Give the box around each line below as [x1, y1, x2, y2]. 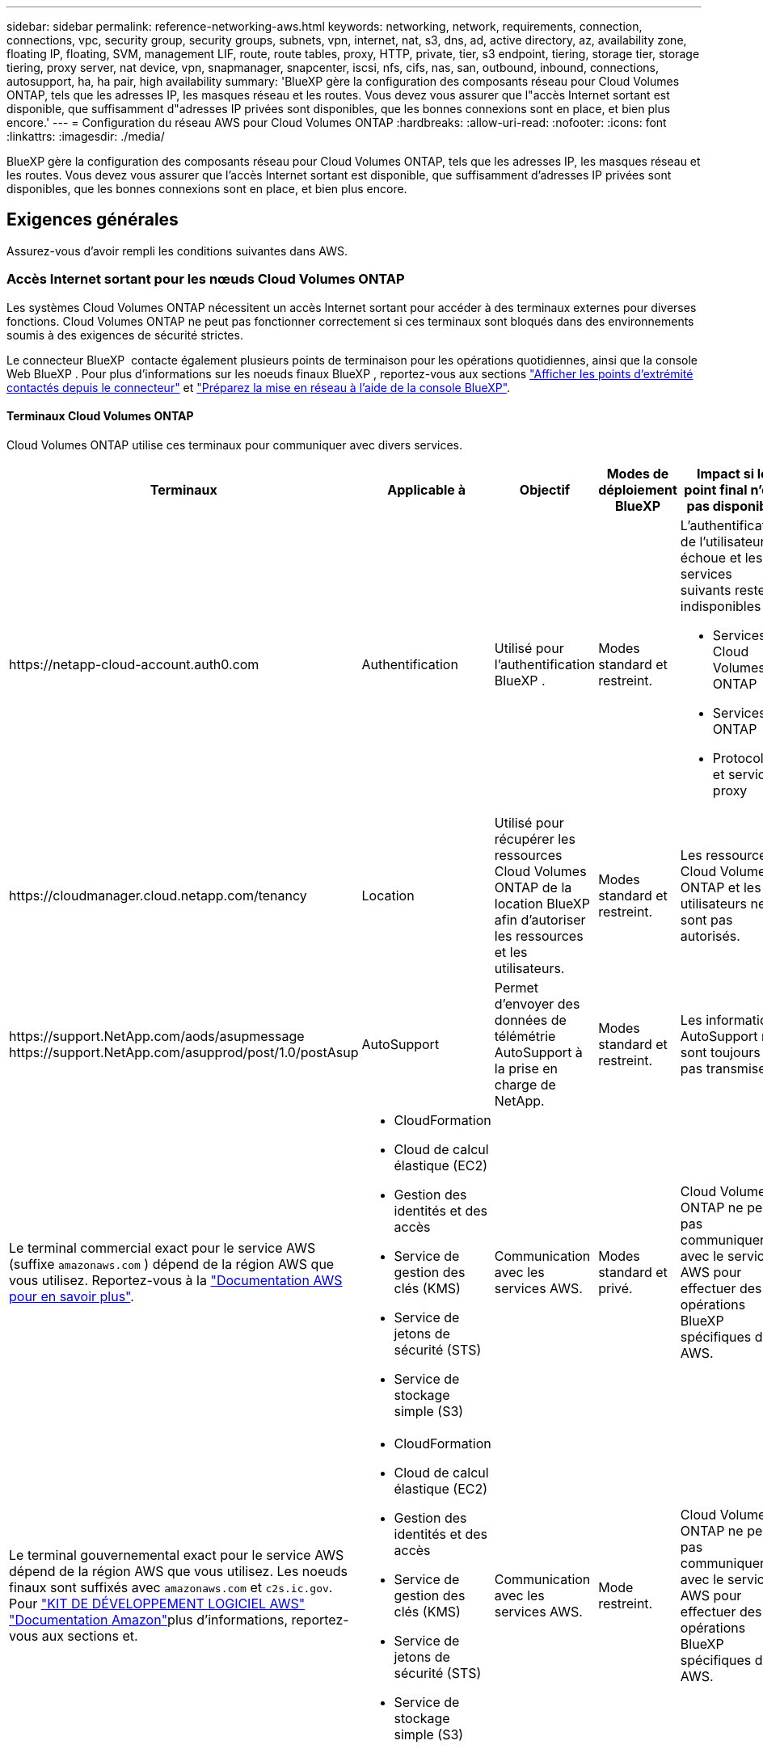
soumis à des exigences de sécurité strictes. [6, 327, 243, 342]
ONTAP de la [494, 879, 572, 896]
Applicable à [387, 481, 466, 498]
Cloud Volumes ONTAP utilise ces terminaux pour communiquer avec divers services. [6, 437, 463, 452]
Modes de [606, 465, 669, 482]
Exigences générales [6, 209, 179, 230]
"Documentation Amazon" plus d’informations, [9, 1611, 288, 1628]
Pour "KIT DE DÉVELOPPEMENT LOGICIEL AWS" [9, 1595, 306, 1612]
